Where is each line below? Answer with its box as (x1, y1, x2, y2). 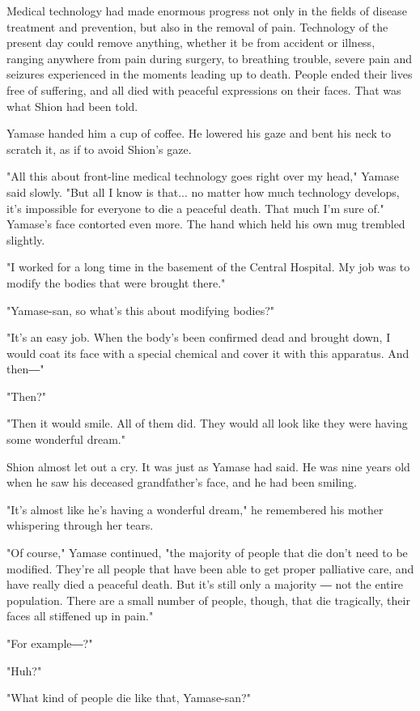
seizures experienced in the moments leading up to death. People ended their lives (6, 66, 413, 83)
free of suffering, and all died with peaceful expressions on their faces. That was (6, 81, 401, 98)
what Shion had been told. (6, 97, 138, 114)
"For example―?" (6, 635, 93, 651)
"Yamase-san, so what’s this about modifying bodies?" (6, 301, 275, 318)
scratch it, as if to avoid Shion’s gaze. (6, 140, 192, 157)
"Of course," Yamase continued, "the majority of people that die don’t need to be (6, 544, 408, 561)
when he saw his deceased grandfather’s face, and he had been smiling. (6, 474, 357, 491)
